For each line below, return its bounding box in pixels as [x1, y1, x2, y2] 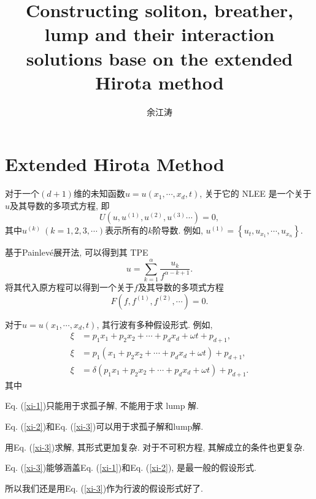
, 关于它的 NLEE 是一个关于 [199, 187, 312, 200]
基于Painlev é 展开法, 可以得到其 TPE [5, 246, 148, 259]
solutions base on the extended [26, 45, 293, 70]
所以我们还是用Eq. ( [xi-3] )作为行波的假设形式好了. [5, 481, 204, 494]
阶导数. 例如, [152, 224, 203, 237]
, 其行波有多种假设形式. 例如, [96, 318, 213, 330]
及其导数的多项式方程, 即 [10, 199, 110, 211]
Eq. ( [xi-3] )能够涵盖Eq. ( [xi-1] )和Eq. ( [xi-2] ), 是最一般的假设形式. [5, 461, 256, 474]
